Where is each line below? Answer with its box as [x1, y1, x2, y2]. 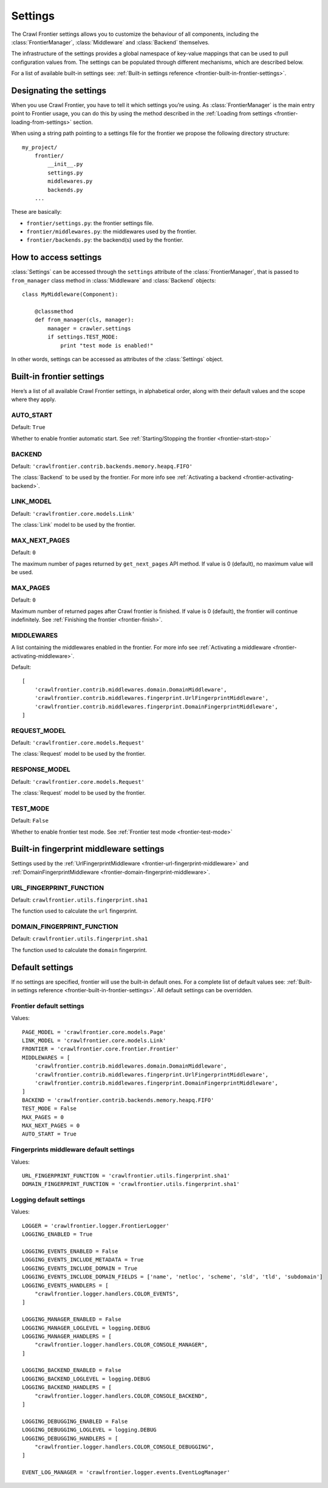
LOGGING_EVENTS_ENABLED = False [22, 1248, 118, 1255]
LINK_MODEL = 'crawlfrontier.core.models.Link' [22, 1037, 166, 1044]
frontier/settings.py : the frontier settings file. [26, 219, 154, 227]
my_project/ [22, 143, 58, 151]
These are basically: [11, 208, 62, 216]
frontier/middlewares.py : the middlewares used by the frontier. [26, 228, 197, 235]
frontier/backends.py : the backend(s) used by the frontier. [26, 236, 183, 244]
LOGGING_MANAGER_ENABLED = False [22, 1316, 121, 1323]
